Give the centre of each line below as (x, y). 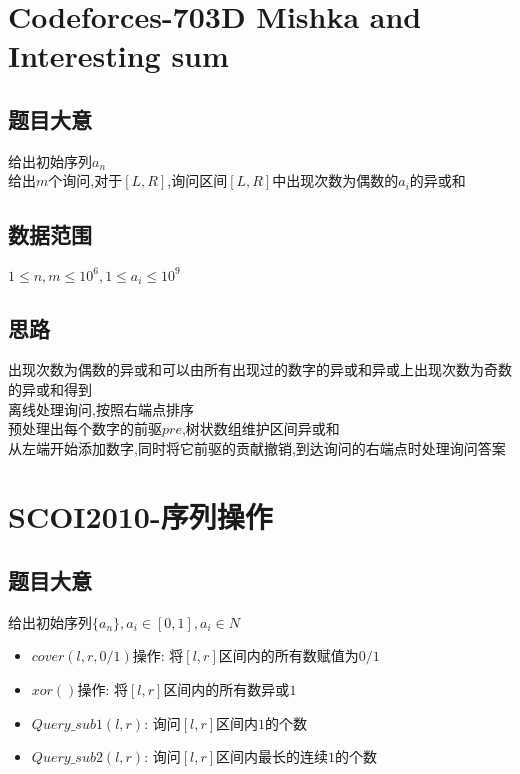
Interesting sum (118, 55)
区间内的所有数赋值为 (288, 655)
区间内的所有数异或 (226, 689)
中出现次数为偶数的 (335, 180)
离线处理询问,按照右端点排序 (101, 408)
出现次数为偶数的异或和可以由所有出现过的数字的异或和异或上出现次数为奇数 (260, 369)
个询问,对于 (85, 180)
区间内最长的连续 (272, 756)
